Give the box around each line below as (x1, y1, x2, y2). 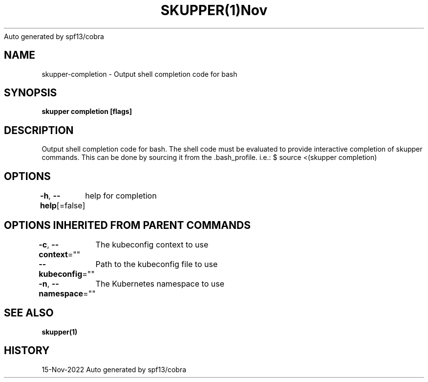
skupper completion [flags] (42, 107, 132, 116)
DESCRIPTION (4, 124, 74, 136)
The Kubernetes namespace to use (95, 278, 224, 289)
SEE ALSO (4, 307, 54, 319)
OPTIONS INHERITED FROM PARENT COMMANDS (4, 219, 251, 231)
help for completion (85, 191, 157, 201)
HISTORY (4, 344, 50, 357)
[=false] (56, 201, 86, 211)
